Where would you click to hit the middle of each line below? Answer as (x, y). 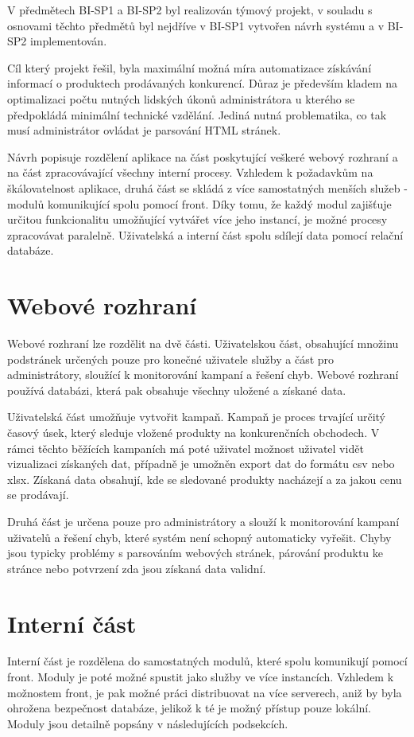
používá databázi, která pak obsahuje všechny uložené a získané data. (177, 390)
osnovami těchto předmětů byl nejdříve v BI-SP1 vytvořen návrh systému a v (196, 25)
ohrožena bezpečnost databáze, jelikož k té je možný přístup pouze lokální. (189, 708)
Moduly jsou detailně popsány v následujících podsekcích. (148, 723)
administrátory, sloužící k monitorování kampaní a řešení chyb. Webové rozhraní (203, 374)
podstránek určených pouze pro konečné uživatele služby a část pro (171, 359)
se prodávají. (38, 495)
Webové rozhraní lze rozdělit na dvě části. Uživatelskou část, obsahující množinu (203, 343)
